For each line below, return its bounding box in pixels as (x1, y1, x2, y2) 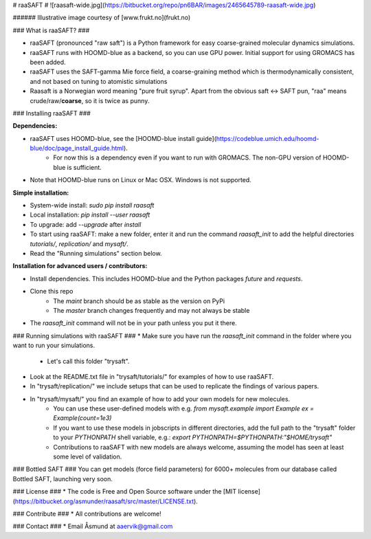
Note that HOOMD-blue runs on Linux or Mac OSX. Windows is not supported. (30, 176, 252, 184)
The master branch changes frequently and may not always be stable (53, 306, 250, 314)
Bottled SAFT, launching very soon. (12, 474, 113, 483)
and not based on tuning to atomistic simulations (30, 77, 168, 85)
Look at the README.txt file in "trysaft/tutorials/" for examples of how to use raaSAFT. (30, 372, 274, 381)
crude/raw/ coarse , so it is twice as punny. (30, 96, 150, 104)
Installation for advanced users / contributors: (12, 262, 148, 270)
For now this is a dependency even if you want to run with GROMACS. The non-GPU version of (53, 153, 322, 162)
